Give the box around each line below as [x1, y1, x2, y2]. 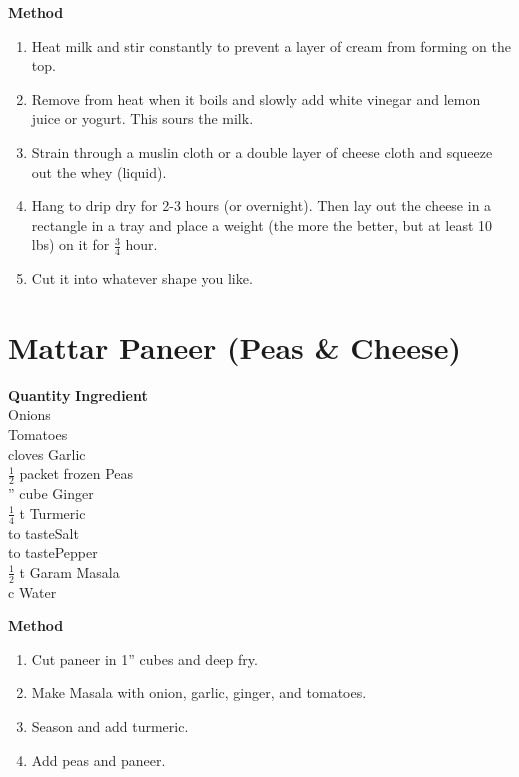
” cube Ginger [8, 483, 94, 504]
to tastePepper [8, 542, 98, 563]
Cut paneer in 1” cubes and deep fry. [31, 648, 258, 669]
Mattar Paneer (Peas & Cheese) [8, 326, 461, 367]
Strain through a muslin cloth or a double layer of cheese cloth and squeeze [31, 141, 493, 162]
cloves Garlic [8, 443, 86, 464]
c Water [8, 581, 57, 602]
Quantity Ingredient [8, 384, 148, 405]
